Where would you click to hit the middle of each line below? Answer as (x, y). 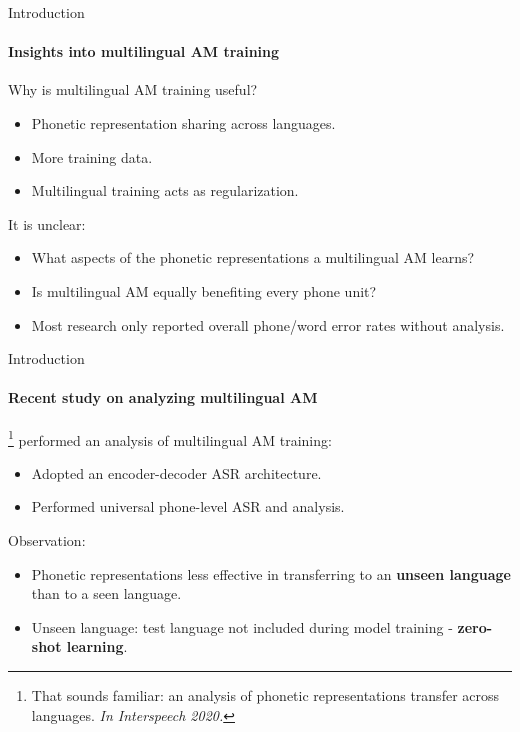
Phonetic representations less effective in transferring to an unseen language (271, 573)
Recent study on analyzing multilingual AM (163, 397)
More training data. (92, 156)
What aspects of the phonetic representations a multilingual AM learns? (253, 257)
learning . (97, 646)
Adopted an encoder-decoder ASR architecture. (176, 472)
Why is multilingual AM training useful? (133, 89)
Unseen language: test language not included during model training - (242, 626)
